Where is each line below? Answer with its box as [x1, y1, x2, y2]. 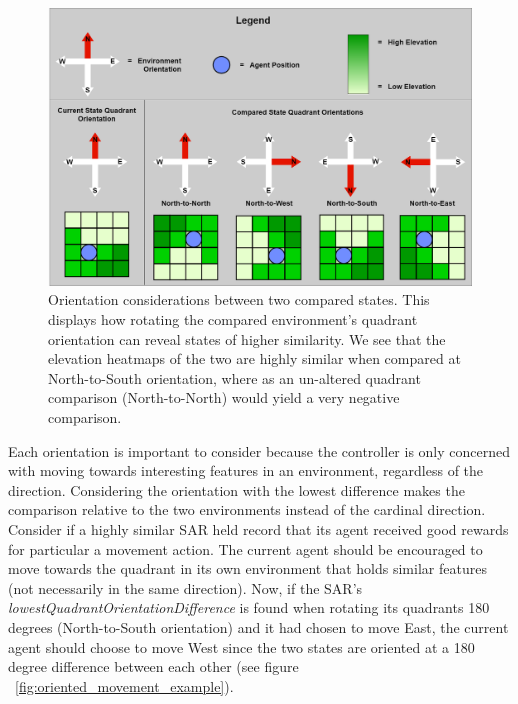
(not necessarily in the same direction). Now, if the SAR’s [8, 577, 363, 598]
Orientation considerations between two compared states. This [48, 289, 430, 310]
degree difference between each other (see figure [8, 656, 299, 677]
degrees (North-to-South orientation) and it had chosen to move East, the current [8, 616, 509, 637]
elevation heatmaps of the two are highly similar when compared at [48, 348, 461, 369]
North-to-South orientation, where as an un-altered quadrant [48, 367, 421, 388]
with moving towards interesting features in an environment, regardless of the [8, 460, 484, 481]
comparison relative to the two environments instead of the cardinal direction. [8, 499, 486, 520]
